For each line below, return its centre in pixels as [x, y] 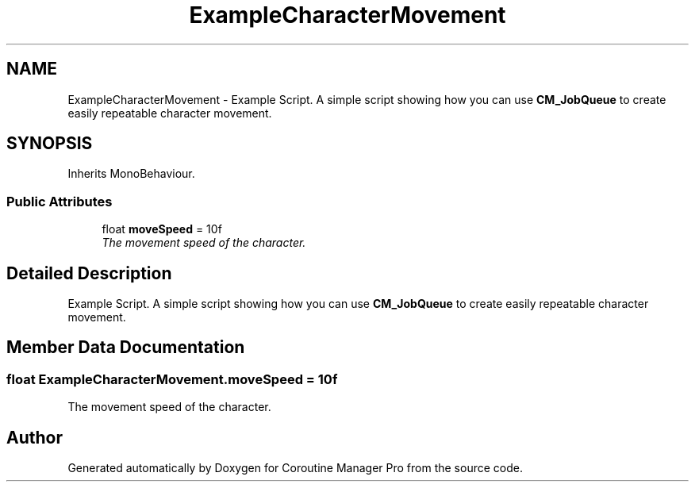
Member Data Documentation [126, 348]
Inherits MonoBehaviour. [131, 174]
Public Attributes [60, 201]
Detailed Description [89, 273]
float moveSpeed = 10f [162, 229]
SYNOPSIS [50, 144]
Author [35, 437]
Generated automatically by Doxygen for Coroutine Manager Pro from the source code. [295, 468]
